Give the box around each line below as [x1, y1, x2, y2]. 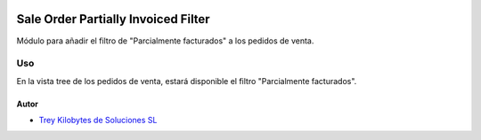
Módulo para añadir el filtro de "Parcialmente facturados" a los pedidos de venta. [16, 35, 314, 46]
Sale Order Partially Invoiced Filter [16, 12, 210, 27]
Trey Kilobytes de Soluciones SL [38, 115, 158, 126]
